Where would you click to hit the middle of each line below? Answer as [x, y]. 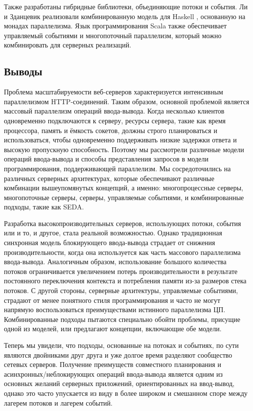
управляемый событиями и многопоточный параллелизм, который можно [113, 35]
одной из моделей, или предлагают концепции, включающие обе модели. [113, 329]
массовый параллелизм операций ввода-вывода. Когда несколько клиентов [114, 111]
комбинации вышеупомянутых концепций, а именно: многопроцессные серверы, [124, 188]
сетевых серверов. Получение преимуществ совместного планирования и [113, 364]
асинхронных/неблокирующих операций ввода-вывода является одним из [114, 374]
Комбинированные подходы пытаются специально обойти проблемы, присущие [122, 319]
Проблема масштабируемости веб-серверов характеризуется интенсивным [114, 92]
